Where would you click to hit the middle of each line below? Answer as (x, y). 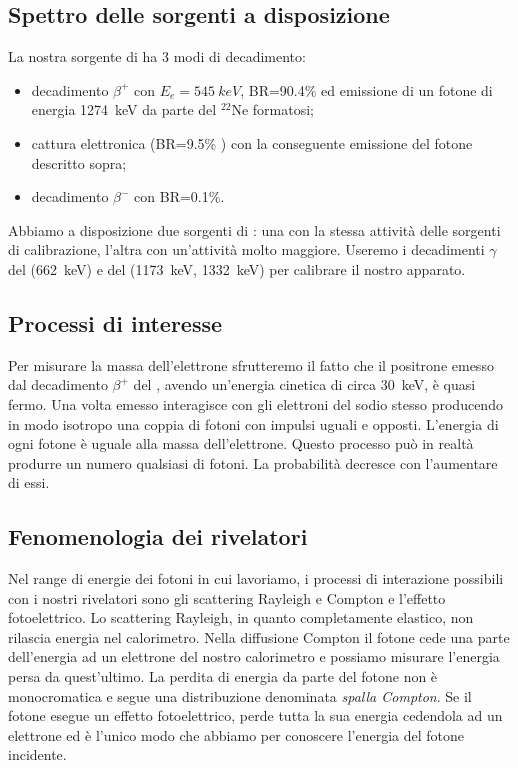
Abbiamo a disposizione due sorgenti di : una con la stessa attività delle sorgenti (254, 229)
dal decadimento (58, 384)
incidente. (37, 754)
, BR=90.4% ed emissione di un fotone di (366, 89)
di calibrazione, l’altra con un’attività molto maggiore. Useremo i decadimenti (246, 249)
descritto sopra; (79, 162)
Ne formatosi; (273, 109)
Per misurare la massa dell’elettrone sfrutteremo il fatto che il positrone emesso (251, 364)
